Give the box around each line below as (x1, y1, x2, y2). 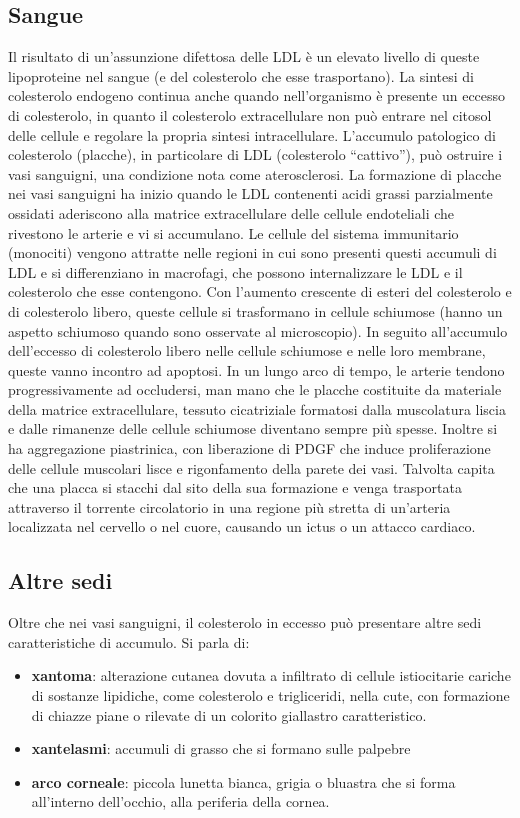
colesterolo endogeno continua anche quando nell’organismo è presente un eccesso (8, 85, 506, 106)
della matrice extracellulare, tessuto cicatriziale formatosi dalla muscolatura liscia (8, 398, 506, 419)
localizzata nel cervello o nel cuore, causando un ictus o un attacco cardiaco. (8, 516, 476, 537)
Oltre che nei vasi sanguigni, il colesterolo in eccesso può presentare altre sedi (8, 612, 482, 633)
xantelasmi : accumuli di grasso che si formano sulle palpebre (31, 738, 411, 759)
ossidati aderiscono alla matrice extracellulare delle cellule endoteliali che (8, 202, 455, 223)
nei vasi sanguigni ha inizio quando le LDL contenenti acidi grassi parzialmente (8, 183, 493, 204)
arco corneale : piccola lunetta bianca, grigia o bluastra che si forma (31, 771, 456, 792)
